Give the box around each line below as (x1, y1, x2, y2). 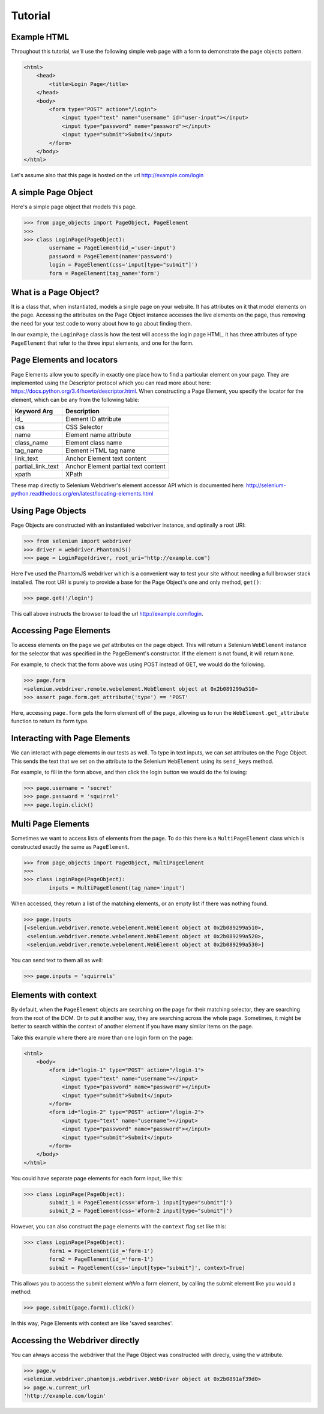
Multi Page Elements (11, 819, 90, 829)
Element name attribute (65, 431, 131, 439)
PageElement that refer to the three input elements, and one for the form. (11, 339, 194, 347)
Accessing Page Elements (11, 625, 111, 636)
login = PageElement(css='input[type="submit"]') (49, 261, 198, 269)
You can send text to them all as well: (11, 956, 103, 963)
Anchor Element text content (65, 454, 146, 463)
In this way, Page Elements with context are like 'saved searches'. (11, 1319, 173, 1327)
